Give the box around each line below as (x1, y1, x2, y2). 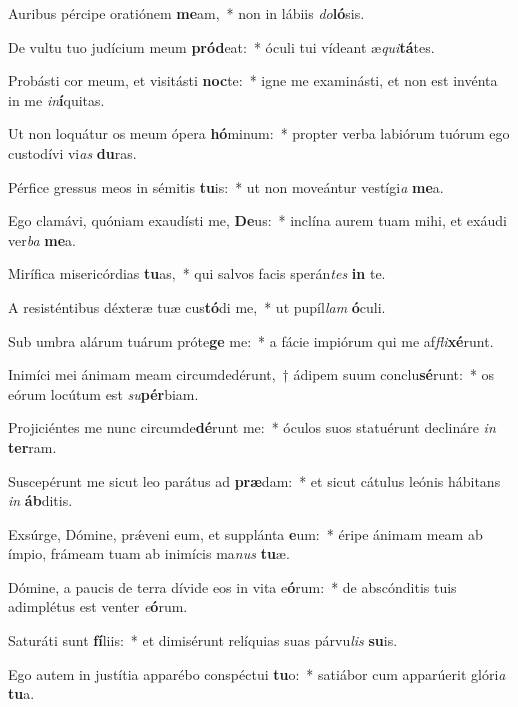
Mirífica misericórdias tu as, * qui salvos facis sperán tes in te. (8, 263, 386, 284)
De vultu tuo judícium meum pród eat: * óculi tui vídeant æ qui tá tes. (8, 36, 435, 57)
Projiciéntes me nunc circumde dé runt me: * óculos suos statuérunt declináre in (8, 417, 496, 438)
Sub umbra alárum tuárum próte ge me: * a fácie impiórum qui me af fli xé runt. (8, 330, 494, 351)
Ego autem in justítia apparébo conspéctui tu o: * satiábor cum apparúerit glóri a (8, 663, 506, 684)
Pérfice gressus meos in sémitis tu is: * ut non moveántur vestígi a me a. (8, 176, 444, 197)
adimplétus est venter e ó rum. (8, 596, 188, 617)
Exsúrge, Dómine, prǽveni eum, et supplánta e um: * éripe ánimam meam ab (8, 523, 483, 544)
